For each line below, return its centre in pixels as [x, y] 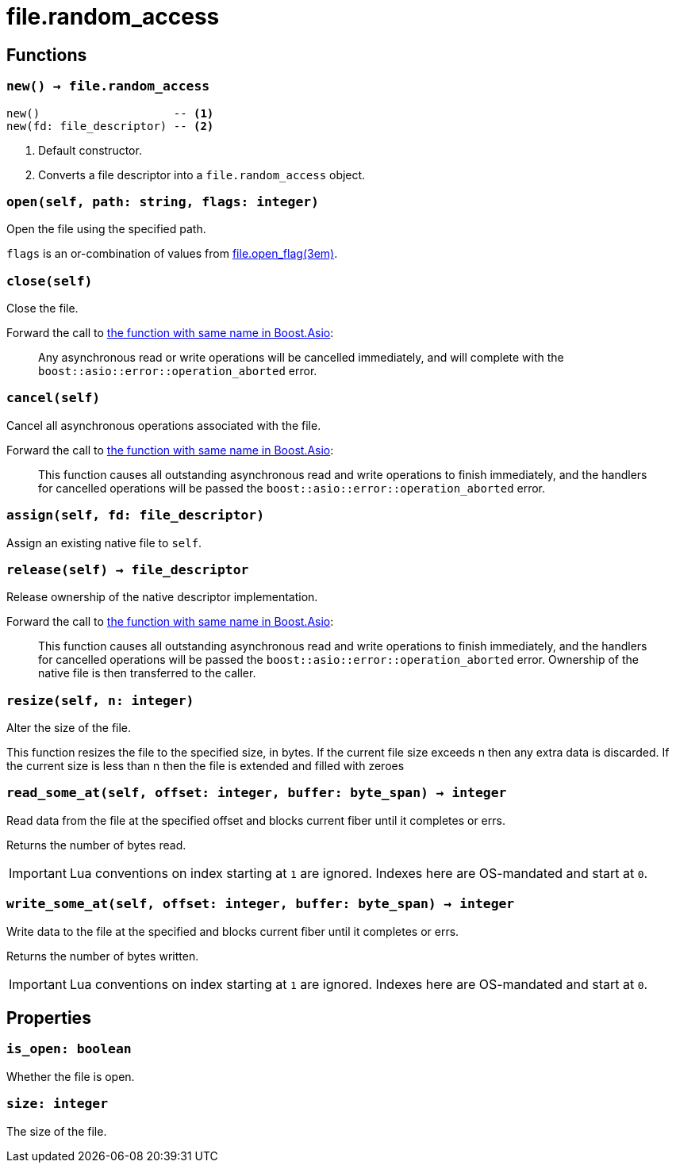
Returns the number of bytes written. [103, 956]
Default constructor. [90, 150]
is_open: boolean [69, 1049]
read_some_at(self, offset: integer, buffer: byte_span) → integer [257, 793]
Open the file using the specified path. [106, 229]
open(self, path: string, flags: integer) [163, 201]
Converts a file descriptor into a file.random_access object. [202, 174]
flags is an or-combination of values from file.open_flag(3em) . [172, 254]
